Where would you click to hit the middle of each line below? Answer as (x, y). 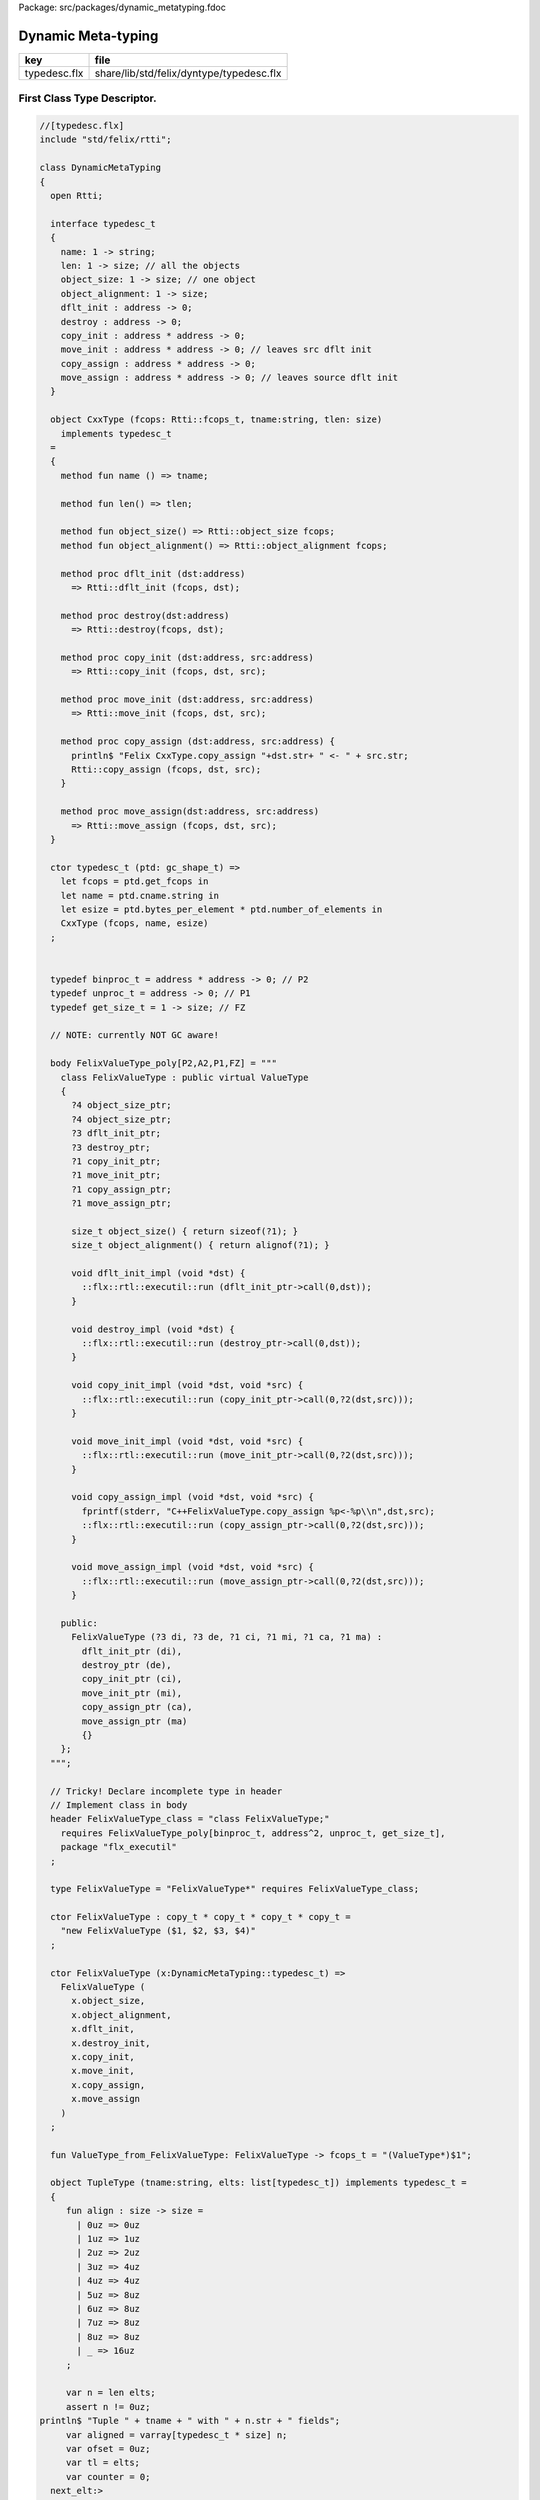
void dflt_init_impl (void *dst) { (158, 1273)
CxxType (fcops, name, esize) (134, 923)
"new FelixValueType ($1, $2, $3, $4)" (158, 1931)
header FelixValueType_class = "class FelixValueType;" (190, 1819)
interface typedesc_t (103, 223)
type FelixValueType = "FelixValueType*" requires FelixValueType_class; (235, 1889)
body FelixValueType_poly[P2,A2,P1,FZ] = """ (163, 1063)
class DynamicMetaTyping (100, 168)
